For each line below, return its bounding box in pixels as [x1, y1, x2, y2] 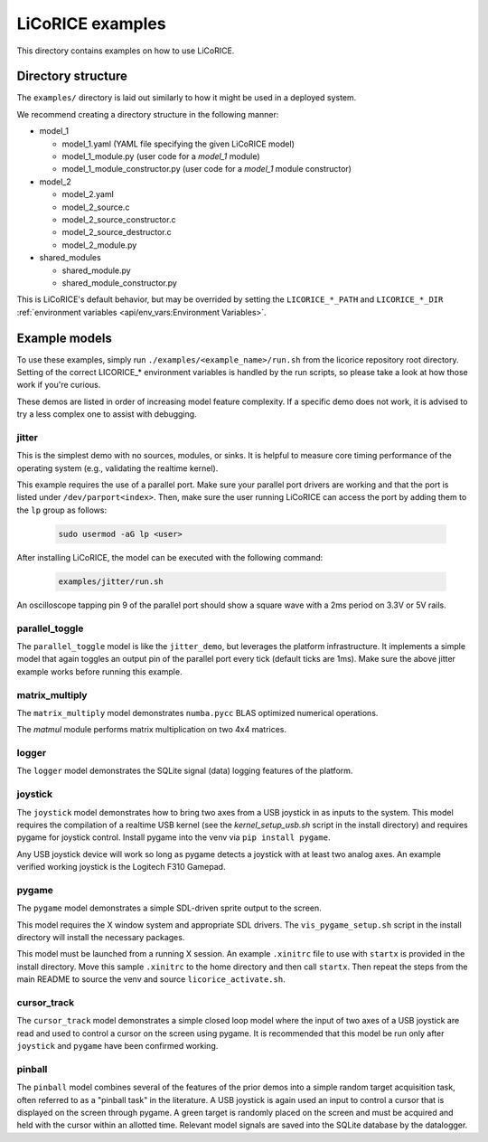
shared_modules [39, 252, 101, 263]
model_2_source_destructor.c [61, 227, 172, 238]
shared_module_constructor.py [61, 277, 178, 288]
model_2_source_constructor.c [61, 213, 176, 225]
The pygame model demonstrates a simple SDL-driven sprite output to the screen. [16, 902, 323, 913]
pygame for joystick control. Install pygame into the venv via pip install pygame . [16, 832, 331, 843]
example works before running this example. [16, 665, 183, 677]
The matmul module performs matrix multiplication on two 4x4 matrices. [16, 724, 287, 735]
